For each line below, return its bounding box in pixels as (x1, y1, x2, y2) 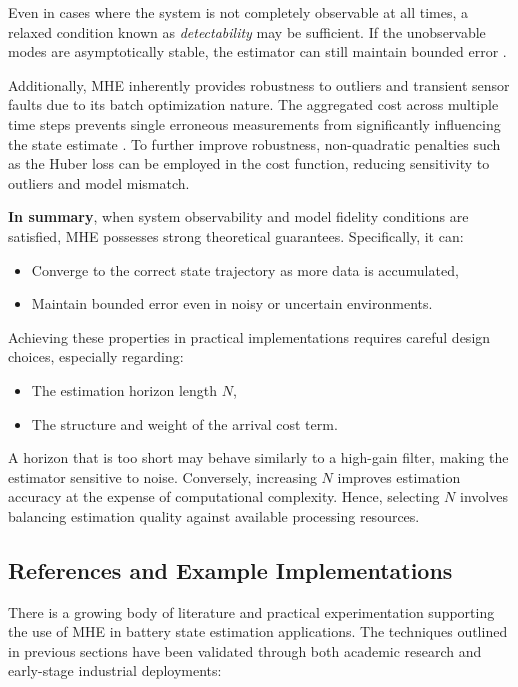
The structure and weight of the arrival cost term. (31, 413, 338, 434)
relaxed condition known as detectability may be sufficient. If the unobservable (8, 21, 486, 42)
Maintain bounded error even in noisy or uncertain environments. (31, 293, 433, 314)
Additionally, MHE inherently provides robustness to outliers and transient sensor (8, 74, 510, 95)
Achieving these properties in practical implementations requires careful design (8, 326, 491, 347)
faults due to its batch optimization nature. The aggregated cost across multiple (8, 94, 499, 115)
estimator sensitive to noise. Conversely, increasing (8, 466, 317, 487)
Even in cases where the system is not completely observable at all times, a (8, 2, 468, 22)
